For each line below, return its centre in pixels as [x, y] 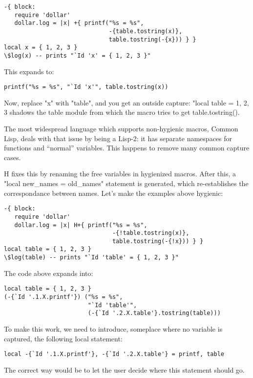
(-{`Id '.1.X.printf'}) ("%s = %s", [63, 297]
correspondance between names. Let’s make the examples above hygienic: [114, 193]
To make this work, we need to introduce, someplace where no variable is [113, 329]
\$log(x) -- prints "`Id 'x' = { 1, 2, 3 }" [77, 55]
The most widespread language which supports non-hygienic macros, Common [121, 129]
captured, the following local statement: [63, 338]
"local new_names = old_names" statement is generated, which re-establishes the [126, 183]
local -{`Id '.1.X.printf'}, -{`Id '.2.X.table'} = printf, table [114, 354]
